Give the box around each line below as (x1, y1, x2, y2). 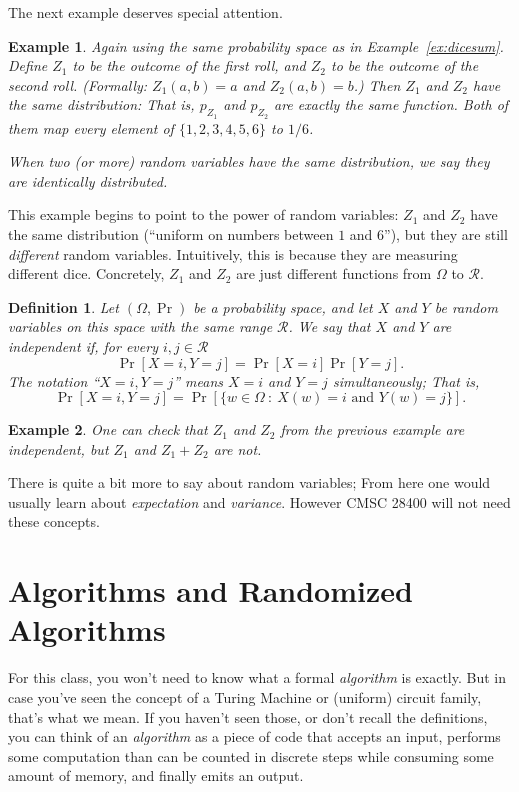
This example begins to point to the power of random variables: (8, 204, 399, 225)
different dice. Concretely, (8, 263, 165, 284)
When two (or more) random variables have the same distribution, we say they (8, 151, 490, 172)
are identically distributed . (8, 170, 168, 191)
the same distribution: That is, (8, 94, 195, 115)
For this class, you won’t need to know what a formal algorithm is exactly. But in (8, 667, 507, 688)
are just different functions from (236, 263, 432, 284)
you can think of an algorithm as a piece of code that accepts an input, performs (8, 726, 501, 747)
